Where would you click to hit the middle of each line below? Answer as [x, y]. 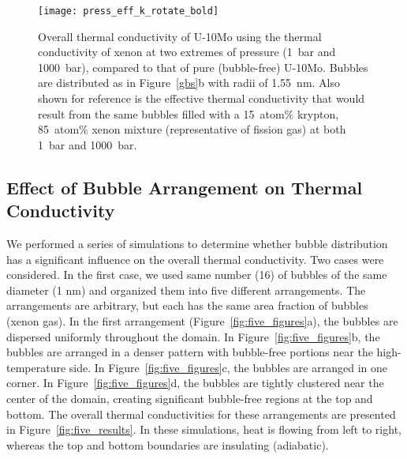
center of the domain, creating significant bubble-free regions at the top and [190, 398]
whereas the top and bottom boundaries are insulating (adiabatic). [168, 444]
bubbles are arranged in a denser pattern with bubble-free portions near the [190, 352]
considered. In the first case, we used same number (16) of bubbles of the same [197, 275]
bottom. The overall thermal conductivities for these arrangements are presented [201, 414]
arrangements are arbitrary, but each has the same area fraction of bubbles [187, 305]
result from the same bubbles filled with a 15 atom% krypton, [189, 113]
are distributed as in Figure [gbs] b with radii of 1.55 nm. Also [189, 83]
